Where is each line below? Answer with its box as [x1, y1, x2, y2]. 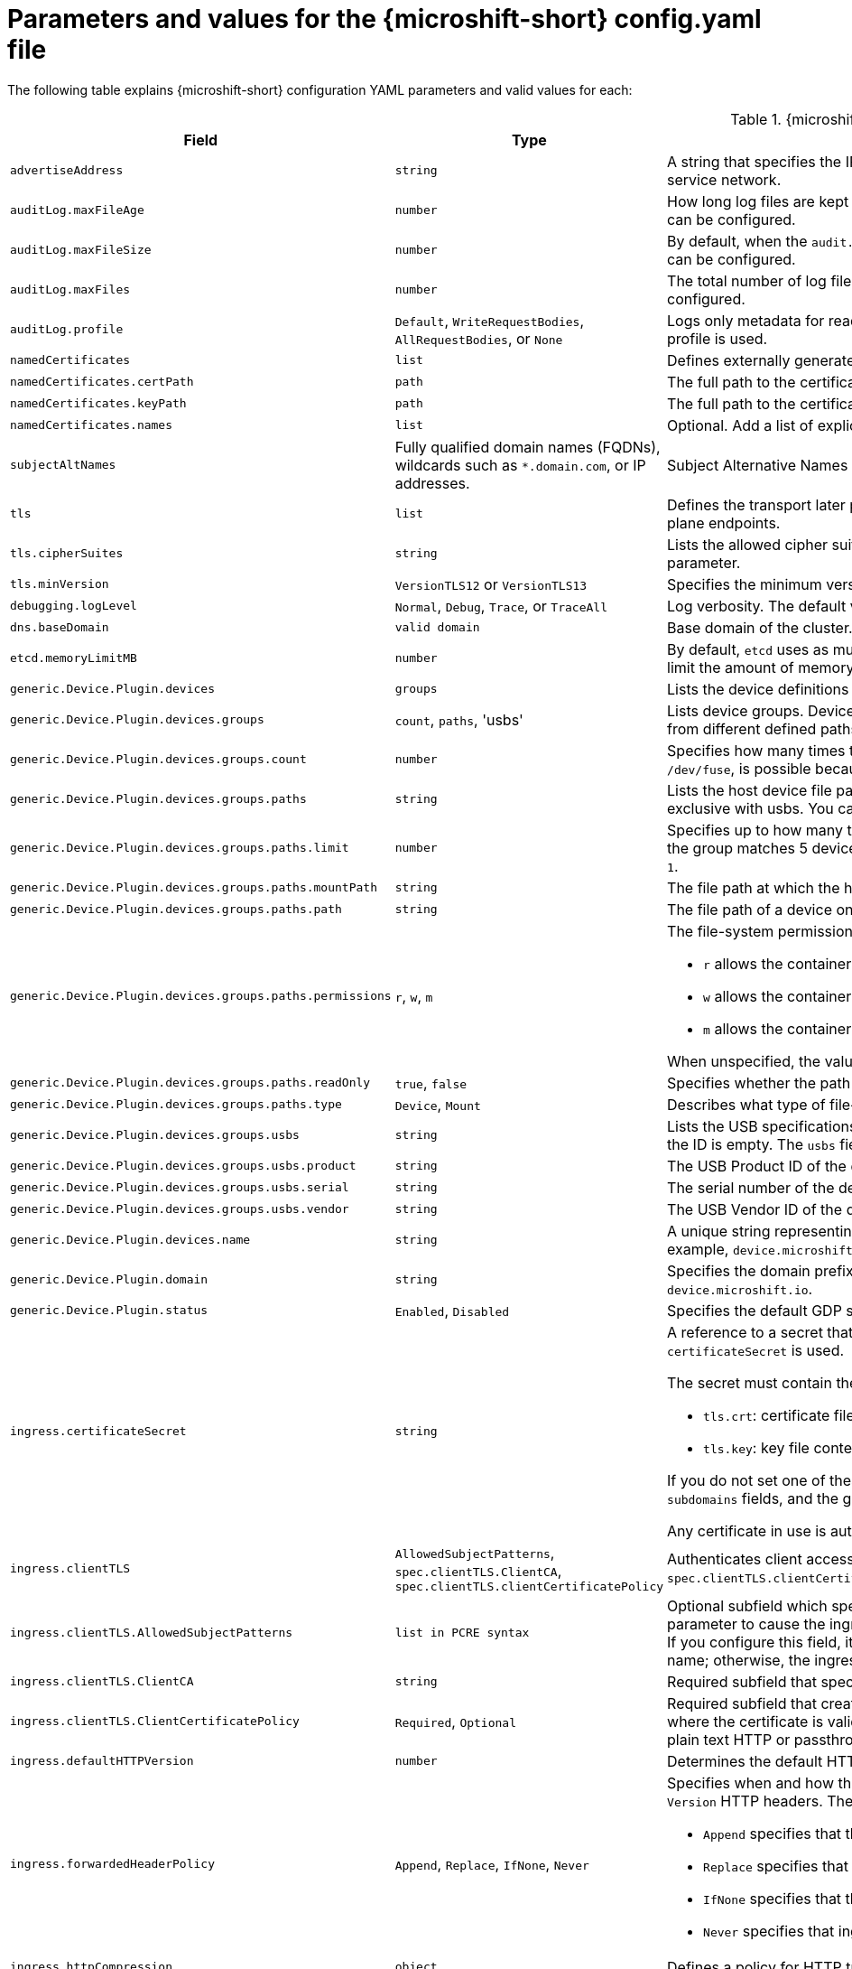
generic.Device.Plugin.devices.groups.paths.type [10, 1097, 342, 1112]
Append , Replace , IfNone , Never [394, 1854, 589, 1873]
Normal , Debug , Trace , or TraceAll [394, 596, 607, 615]
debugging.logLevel [10, 599, 137, 613]
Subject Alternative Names [667, 455, 848, 474]
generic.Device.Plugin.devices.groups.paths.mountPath [10, 881, 377, 895]
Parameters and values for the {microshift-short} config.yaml [7, 4, 762, 34]
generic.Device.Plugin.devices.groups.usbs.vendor [10, 1202, 349, 1217]
